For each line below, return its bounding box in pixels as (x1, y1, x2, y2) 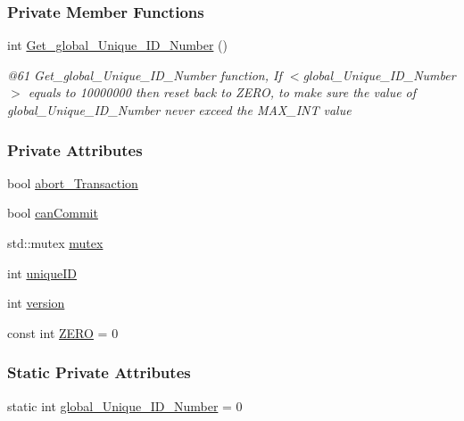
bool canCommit (7, 203, 98, 222)
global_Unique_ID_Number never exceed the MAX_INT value (7, 101, 352, 119)
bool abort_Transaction (7, 173, 138, 192)
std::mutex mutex (7, 234, 104, 252)
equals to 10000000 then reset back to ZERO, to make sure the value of (28, 83, 417, 102)
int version (7, 293, 65, 312)
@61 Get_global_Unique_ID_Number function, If (7, 65, 282, 84)
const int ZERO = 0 (7, 323, 119, 342)
